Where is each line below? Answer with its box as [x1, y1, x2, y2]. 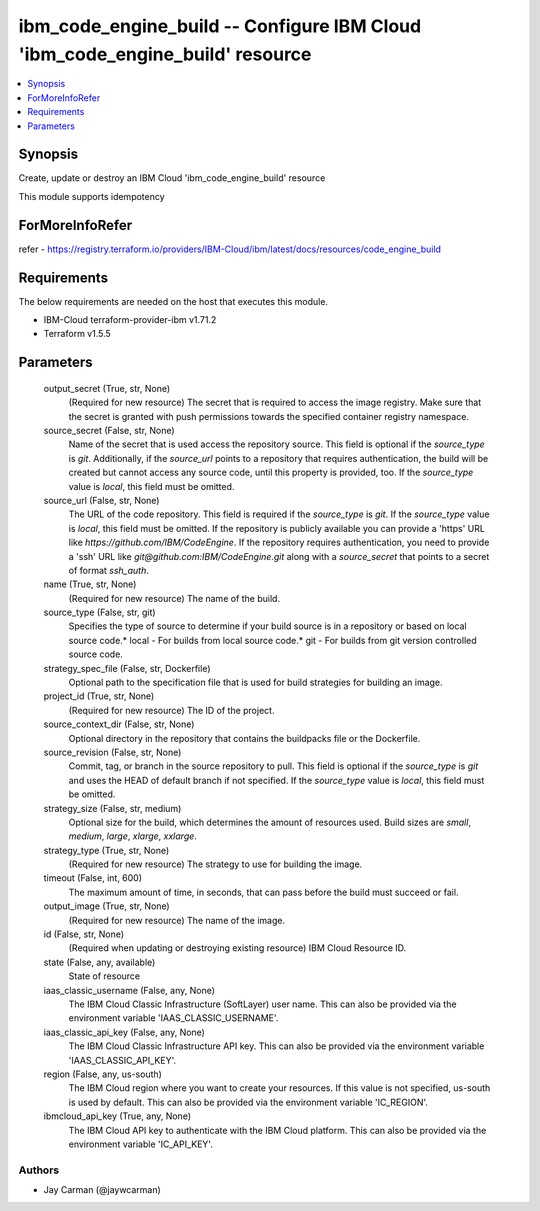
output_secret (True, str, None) [43, 382, 171, 394]
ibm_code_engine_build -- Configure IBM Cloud [18, 15, 422, 37]
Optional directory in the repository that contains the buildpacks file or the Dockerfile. [68, 732, 421, 744]
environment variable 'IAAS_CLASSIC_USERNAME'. [68, 1012, 279, 1024]
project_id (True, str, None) [43, 690, 155, 702]
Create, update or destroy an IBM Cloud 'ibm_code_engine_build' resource [18, 172, 326, 184]
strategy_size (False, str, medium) [43, 802, 182, 814]
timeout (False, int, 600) [43, 872, 143, 884]
